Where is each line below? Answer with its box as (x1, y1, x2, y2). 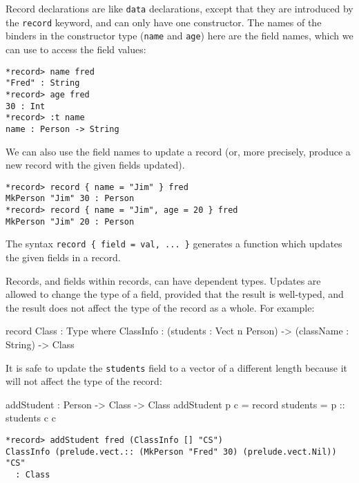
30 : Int (6, 101, 46, 111)
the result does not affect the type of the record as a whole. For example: (6, 300, 315, 314)
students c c (6, 410, 56, 425)
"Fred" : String (6, 78, 80, 88)
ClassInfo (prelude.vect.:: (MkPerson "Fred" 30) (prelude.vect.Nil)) (6, 446, 337, 457)
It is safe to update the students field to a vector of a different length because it (6, 360, 348, 375)
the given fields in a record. (6, 249, 121, 264)
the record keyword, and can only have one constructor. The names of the (6, 15, 322, 29)
